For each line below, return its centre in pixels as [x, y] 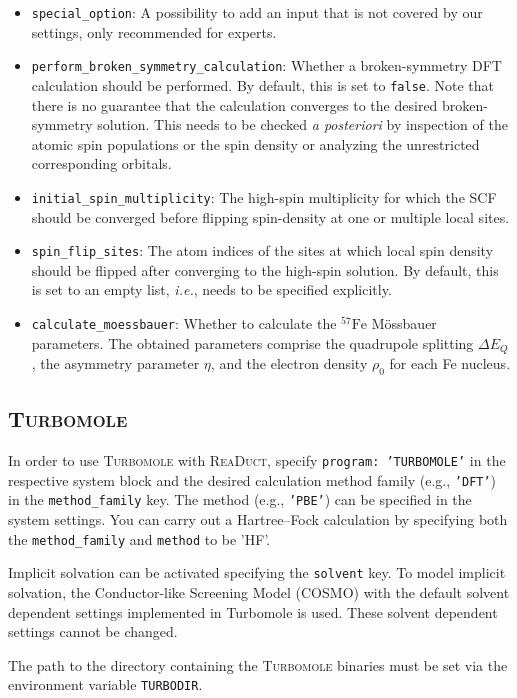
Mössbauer [404, 323]
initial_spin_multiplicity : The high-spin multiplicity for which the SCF [264, 196]
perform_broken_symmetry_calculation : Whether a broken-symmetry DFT [266, 65]
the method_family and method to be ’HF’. [139, 538]
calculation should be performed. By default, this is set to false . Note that [263, 84]
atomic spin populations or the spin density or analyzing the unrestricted [255, 143]
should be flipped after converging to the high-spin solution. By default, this [265, 269]
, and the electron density [289, 363]
